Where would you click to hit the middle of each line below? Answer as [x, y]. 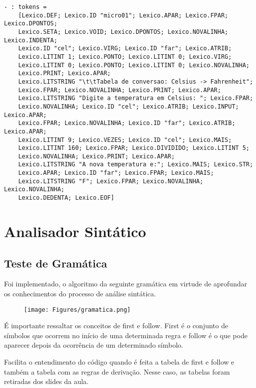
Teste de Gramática [56, 263]
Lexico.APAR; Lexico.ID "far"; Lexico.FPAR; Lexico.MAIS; [116, 173]
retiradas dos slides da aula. [46, 381]
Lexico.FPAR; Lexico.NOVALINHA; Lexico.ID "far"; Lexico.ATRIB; [127, 123]
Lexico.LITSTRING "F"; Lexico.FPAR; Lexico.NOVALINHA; [111, 181]
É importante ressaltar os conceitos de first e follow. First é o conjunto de [116, 325]
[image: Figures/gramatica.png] [77, 310]
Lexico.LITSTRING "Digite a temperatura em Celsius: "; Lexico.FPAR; [136, 98]
